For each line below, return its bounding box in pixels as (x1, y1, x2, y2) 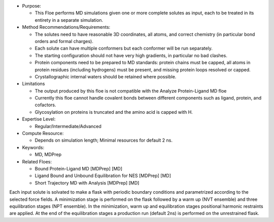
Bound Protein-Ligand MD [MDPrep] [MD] (35, 165, 123, 171)
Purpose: (22, 3, 42, 9)
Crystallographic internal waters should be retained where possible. (35, 73, 177, 79)
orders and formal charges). (35, 38, 93, 44)
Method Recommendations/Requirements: (22, 24, 111, 30)
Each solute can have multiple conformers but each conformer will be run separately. (35, 46, 213, 52)
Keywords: (22, 144, 45, 150)
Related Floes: (22, 158, 52, 164)
